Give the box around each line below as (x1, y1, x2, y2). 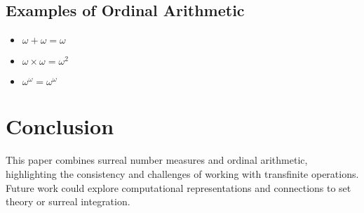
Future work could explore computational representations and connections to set (6, 180, 351, 195)
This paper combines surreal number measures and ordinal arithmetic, (6, 153, 308, 167)
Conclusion (6, 112, 114, 141)
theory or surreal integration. (6, 194, 130, 209)
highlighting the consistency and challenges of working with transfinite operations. (6, 166, 359, 181)
